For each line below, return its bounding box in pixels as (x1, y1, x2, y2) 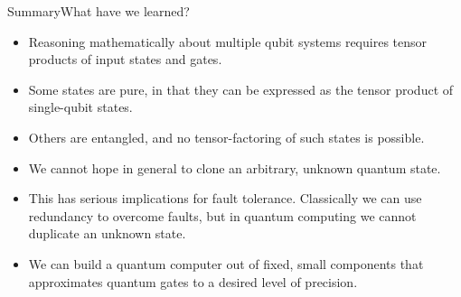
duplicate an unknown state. (28, 224, 186, 243)
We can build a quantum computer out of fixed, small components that (28, 254, 424, 273)
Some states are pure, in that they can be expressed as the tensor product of (28, 79, 454, 98)
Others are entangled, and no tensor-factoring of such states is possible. (28, 127, 425, 146)
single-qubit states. (28, 97, 133, 116)
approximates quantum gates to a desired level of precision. (28, 272, 358, 291)
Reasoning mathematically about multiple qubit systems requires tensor (28, 32, 428, 51)
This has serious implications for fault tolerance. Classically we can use (28, 189, 422, 208)
